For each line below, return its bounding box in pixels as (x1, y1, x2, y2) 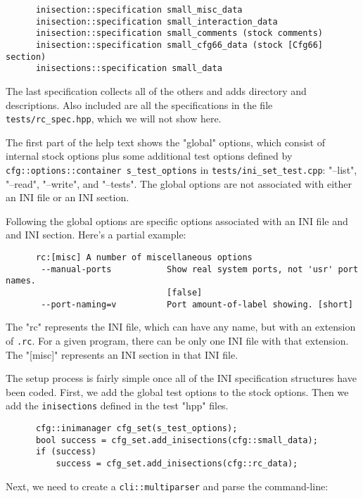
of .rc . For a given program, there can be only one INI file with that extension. (6, 333, 349, 347)
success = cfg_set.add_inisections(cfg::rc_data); (56, 458, 298, 468)
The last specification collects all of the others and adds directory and (6, 83, 307, 98)
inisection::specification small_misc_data (35, 5, 243, 15)
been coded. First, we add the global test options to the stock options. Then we (6, 384, 349, 399)
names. (6, 276, 36, 286)
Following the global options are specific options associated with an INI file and (6, 213, 348, 228)
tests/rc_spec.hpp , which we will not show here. (6, 111, 222, 126)
